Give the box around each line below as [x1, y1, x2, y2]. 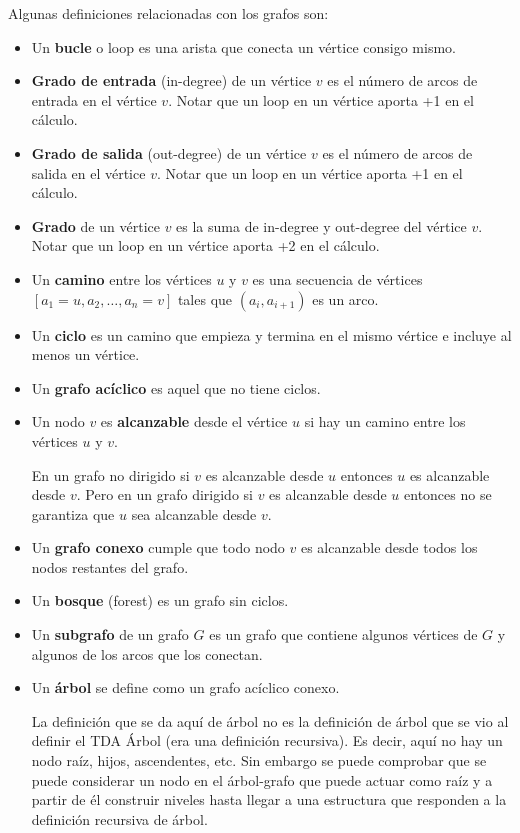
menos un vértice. [31, 344, 140, 365]
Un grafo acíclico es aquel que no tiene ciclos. [31, 377, 321, 398]
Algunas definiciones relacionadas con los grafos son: [8, 3, 329, 23]
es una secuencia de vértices [252, 268, 423, 289]
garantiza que [31, 503, 115, 524]
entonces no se [404, 484, 492, 505]
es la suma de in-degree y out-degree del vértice [176, 215, 467, 236]
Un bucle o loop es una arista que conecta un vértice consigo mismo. [31, 36, 456, 57]
